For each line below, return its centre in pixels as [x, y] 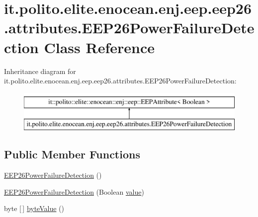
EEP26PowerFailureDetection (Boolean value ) [74, 191]
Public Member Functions [72, 154]
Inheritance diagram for [40, 71]
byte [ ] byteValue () [34, 208]
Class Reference [99, 47]
